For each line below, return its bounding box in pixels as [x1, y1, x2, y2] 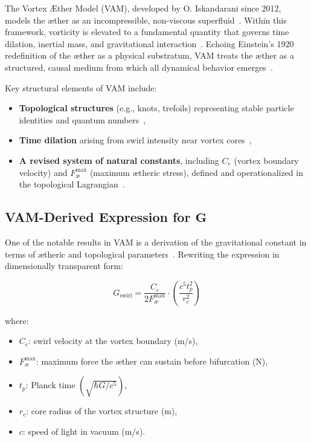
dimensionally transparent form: [5, 259, 123, 272]
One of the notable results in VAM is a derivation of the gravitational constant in [5, 235, 307, 248]
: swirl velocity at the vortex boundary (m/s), [28, 334, 198, 347]
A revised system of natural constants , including [19, 154, 219, 166]
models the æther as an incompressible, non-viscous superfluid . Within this [5, 13, 287, 26]
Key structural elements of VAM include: [5, 81, 157, 94]
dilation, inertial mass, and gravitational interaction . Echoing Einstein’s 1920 [5, 37, 294, 50]
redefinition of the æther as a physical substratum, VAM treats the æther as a [5, 49, 294, 62]
